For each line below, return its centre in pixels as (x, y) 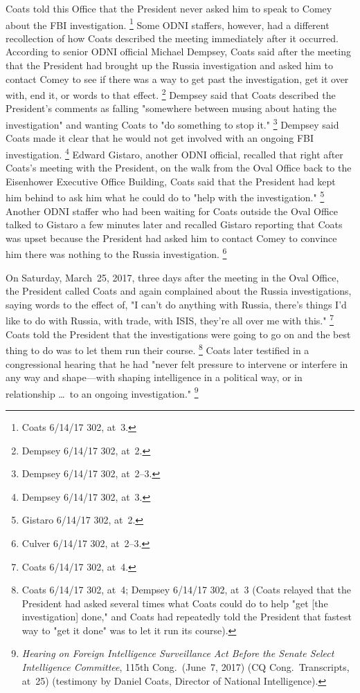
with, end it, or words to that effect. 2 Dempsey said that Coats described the (171, 94)
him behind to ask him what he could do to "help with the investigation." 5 (165, 196)
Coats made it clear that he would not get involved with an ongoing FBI (160, 138)
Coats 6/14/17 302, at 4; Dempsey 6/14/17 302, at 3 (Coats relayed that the (187, 590)
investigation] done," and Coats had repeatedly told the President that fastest (187, 617)
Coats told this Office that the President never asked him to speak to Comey (169, 8)
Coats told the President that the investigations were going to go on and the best (178, 334)
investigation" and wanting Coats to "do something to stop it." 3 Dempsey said (172, 123)
